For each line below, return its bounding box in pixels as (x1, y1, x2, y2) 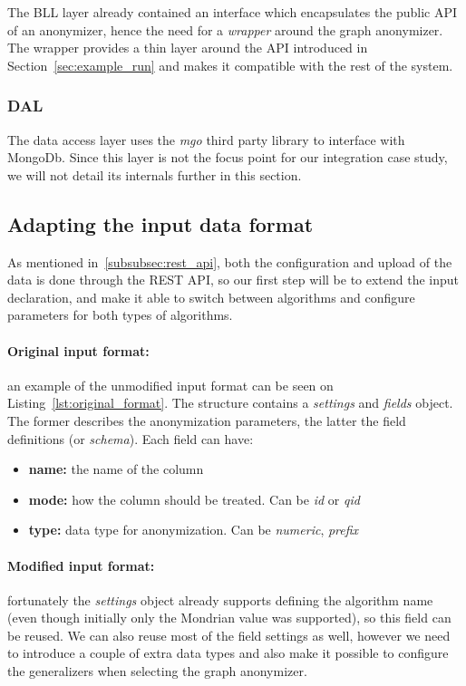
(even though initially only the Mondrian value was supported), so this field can (7, 608, 451, 627)
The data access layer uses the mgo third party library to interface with (7, 130, 405, 149)
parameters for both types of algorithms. (7, 305, 233, 324)
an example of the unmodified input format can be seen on (7, 375, 334, 394)
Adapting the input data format (7, 209, 314, 237)
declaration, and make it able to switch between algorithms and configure (7, 287, 415, 306)
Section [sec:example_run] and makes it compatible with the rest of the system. (7, 55, 453, 74)
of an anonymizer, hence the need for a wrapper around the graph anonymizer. (7, 20, 443, 39)
